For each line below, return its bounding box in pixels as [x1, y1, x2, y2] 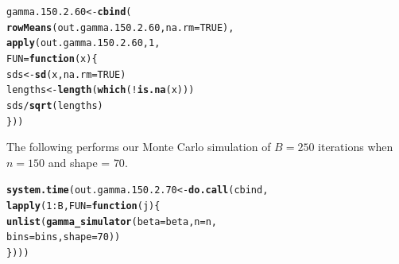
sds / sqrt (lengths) [6, 99, 103, 111]
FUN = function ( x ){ [6, 52, 98, 64]
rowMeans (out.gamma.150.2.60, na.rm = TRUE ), [6, 21, 234, 33]
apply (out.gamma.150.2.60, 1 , [6, 37, 161, 49]
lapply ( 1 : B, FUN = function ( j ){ [6, 200, 161, 212]
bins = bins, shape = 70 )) [6, 231, 121, 243]
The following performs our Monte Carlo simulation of [6, 138, 271, 155]
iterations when [318, 138, 393, 155]
